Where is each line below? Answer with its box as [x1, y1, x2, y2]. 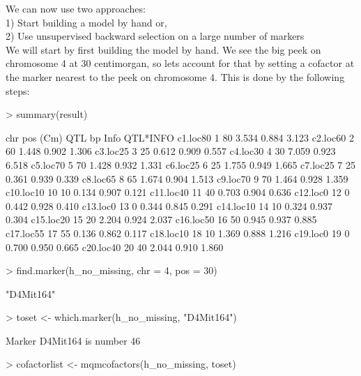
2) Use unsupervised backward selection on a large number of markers [6, 29, 305, 43]
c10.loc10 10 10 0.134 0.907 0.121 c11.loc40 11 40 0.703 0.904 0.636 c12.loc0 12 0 [6, 185, 350, 200]
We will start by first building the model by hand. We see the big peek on [6, 42, 321, 57]
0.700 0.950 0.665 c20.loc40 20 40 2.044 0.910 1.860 [6, 239, 224, 254]
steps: [6, 83, 30, 98]
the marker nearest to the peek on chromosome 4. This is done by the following [6, 69, 345, 84]
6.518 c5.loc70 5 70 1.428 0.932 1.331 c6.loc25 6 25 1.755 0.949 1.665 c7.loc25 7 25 [6, 157, 355, 172]
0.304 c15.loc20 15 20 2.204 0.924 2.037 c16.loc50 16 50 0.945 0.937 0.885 [6, 212, 317, 227]
